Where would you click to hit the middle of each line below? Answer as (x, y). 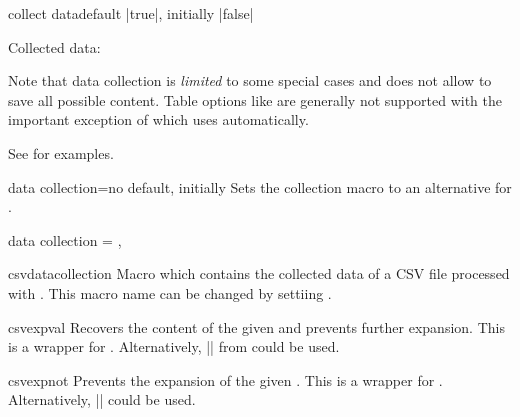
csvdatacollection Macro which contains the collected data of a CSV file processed (259, 273)
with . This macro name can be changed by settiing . (170, 292)
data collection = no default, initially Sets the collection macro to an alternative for (260, 186)
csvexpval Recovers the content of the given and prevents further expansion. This (256, 326)
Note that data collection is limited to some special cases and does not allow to (250, 80)
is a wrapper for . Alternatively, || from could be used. (174, 346)
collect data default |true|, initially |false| (131, 13)
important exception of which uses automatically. (158, 119)
